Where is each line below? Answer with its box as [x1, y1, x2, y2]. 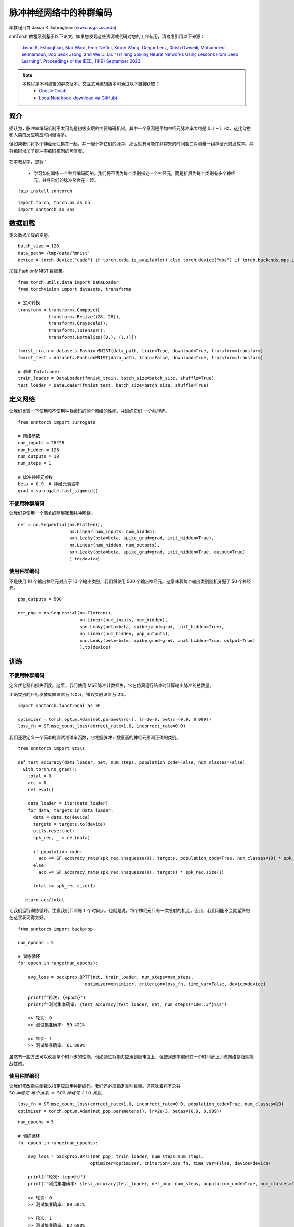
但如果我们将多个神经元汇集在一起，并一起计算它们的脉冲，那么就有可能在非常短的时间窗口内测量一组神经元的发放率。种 [9, 141, 254, 147]
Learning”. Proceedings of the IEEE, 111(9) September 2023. [21, 58, 142, 64]
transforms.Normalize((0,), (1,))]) [49, 334, 137, 340]
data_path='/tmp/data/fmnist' [18, 250, 91, 256]
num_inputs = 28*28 [18, 440, 65, 446]
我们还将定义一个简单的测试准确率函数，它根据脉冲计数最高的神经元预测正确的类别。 [9, 734, 181, 740]
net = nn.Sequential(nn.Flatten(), [18, 522, 103, 527]
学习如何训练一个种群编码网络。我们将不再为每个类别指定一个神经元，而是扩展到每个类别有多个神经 [33, 170, 235, 176]
